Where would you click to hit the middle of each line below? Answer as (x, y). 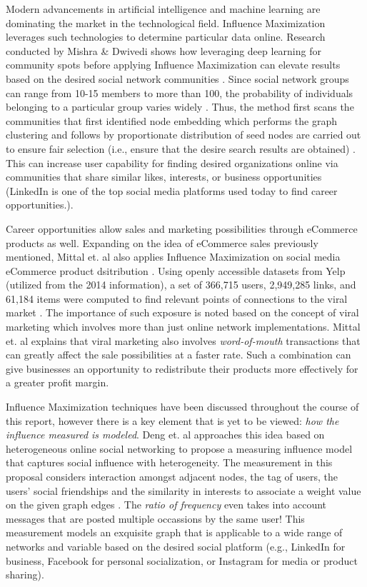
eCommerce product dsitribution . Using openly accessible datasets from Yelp (176, 270)
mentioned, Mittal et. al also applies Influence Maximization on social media (173, 257)
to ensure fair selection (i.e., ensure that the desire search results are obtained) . (181, 148)
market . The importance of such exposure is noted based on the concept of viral (182, 312)
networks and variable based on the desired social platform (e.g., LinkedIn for (176, 546)
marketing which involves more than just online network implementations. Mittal (183, 327)
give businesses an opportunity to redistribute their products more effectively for (182, 368)
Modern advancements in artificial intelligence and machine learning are (163, 9)
